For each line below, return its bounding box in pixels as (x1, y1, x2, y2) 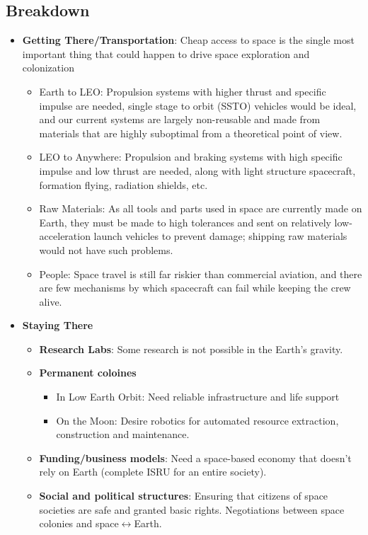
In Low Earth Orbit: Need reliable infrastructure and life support (56, 389, 340, 404)
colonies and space (39, 516, 119, 531)
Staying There (22, 318, 93, 333)
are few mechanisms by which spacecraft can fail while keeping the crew (39, 280, 351, 295)
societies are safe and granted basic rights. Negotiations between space (39, 502, 345, 517)
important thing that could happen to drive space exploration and (22, 46, 310, 61)
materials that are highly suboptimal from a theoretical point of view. (39, 125, 343, 140)
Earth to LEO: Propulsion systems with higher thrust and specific (39, 84, 326, 98)
